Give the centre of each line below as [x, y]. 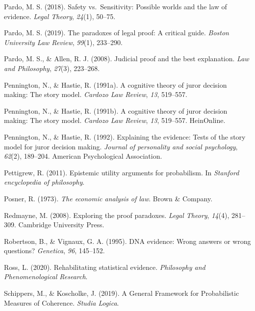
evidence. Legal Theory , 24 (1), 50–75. [60, 16]
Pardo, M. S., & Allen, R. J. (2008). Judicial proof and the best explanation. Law [127, 59]
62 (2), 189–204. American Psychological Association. [83, 156]
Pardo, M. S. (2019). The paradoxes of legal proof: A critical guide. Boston [116, 33]
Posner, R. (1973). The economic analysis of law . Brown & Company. [108, 198]
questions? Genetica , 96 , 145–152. [54, 251]
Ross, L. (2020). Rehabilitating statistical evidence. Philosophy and [105, 267]
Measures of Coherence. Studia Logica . [62, 302]
